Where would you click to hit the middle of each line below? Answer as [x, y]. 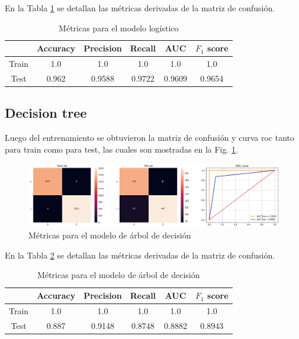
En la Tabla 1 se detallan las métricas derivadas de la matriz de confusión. [140, 8]
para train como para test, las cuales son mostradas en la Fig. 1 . [121, 149]
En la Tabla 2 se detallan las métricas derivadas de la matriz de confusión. [140, 255]
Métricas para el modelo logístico [119, 28]
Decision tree [46, 113]
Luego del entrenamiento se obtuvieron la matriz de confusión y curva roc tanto [149, 138]
